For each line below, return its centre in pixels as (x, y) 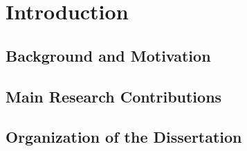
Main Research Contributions (114, 96)
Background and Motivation (108, 55)
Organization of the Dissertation (124, 137)
